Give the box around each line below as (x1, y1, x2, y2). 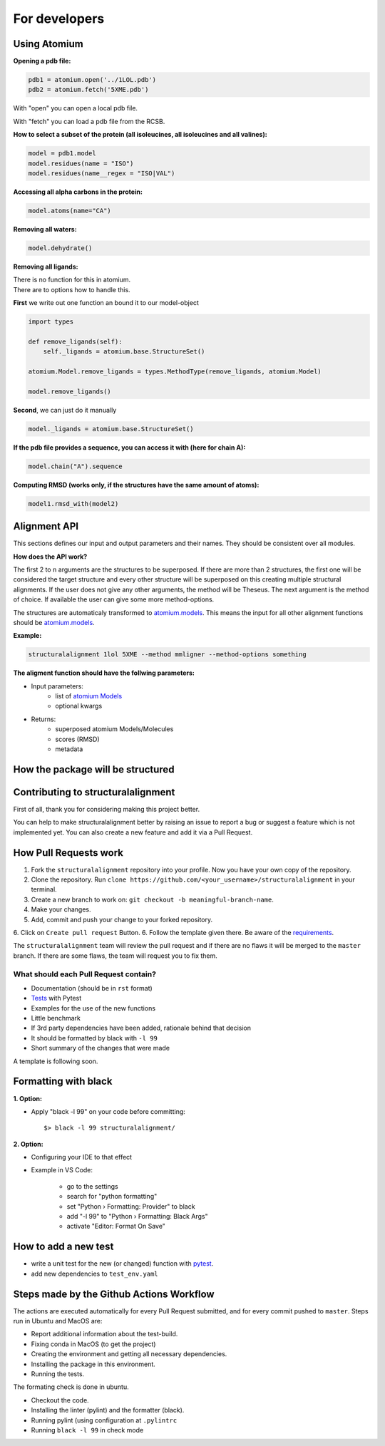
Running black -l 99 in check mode (31, 1425, 144, 1434)
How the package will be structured (13, 763, 175, 775)
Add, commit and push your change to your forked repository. (31, 915, 213, 924)
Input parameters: (31, 681, 83, 691)
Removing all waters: (13, 224, 78, 233)
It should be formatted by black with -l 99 (31, 1033, 158, 1042)
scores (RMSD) (55, 735, 100, 743)
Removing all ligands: (13, 262, 78, 271)
